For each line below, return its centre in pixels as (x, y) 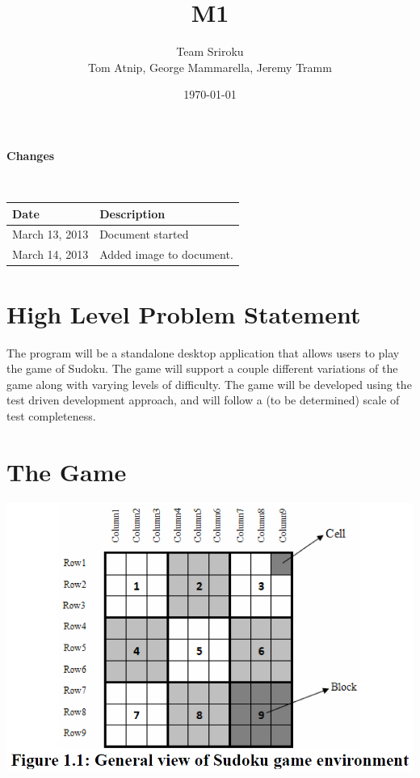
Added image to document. (166, 254)
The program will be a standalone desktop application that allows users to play (203, 352)
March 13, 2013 (50, 234)
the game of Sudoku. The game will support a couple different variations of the (202, 368)
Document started (144, 234)
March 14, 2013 (50, 254)
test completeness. (51, 415)
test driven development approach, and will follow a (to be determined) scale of (203, 400)
